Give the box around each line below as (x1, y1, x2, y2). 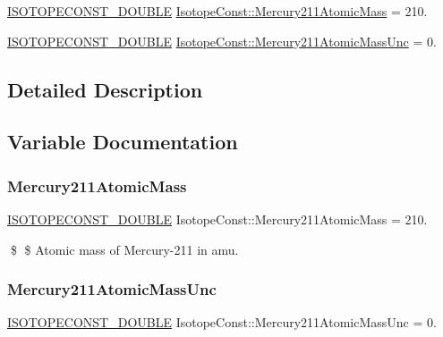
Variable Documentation (7, 128, 238, 156)
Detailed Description (7, 75, 203, 103)
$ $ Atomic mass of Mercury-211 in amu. (10, 240, 239, 258)
